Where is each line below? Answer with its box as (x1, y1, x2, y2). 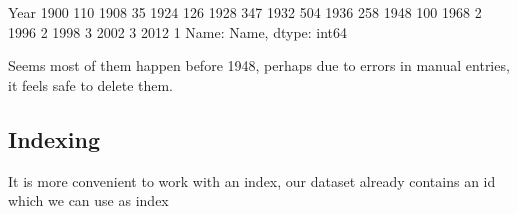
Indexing (8, 123, 101, 154)
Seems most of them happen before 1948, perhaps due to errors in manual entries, (8, 55, 510, 76)
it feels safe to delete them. (8, 74, 174, 95)
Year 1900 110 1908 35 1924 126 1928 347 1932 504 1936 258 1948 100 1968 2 (8, 2, 482, 22)
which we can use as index (8, 190, 169, 211)
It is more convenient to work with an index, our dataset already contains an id (8, 170, 496, 191)
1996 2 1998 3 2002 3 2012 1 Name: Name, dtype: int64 (8, 21, 348, 42)
